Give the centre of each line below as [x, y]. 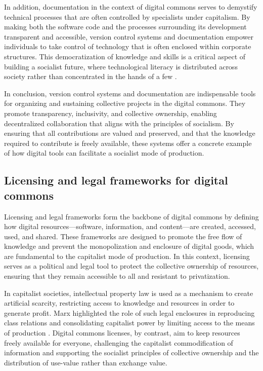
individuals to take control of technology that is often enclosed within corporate [128, 46]
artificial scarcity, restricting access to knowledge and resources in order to [119, 303]
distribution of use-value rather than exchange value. [86, 362]
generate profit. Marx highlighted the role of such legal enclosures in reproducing [129, 312]
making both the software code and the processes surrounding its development [125, 27]
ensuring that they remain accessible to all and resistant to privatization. [117, 276]
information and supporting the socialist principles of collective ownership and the [131, 353]
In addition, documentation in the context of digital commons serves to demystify [131, 7]
